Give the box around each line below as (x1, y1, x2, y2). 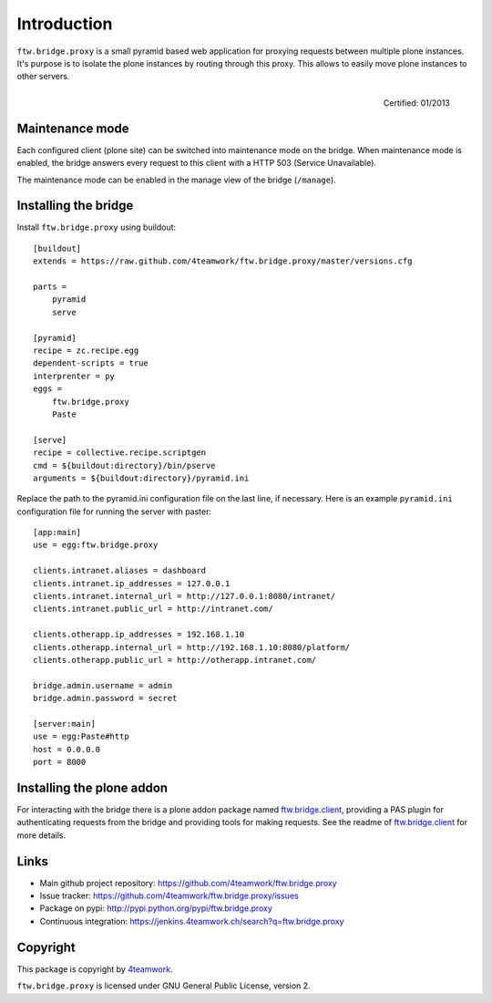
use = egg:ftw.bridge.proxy (33, 540, 159, 551)
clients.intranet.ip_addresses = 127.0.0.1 (33, 578, 231, 588)
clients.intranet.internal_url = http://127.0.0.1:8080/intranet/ (33, 591, 336, 602)
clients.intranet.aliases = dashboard (33, 565, 207, 576)
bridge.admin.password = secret (33, 693, 178, 704)
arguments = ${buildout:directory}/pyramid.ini (33, 472, 250, 483)
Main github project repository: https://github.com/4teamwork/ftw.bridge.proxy (39, 877, 337, 888)
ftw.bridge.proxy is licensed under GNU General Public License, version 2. (16, 980, 311, 991)
